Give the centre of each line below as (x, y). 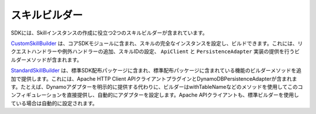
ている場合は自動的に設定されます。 (54, 103)
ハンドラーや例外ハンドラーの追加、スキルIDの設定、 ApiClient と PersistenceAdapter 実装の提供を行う (163, 51)
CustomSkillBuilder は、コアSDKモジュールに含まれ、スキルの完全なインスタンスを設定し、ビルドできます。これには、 (154, 43)
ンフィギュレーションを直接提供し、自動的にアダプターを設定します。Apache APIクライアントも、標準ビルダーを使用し (155, 95)
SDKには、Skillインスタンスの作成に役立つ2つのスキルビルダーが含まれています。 (109, 33)
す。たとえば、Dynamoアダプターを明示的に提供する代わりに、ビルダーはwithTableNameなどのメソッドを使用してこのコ (157, 87)
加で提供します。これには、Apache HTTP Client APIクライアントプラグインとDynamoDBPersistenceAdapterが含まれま (154, 78)
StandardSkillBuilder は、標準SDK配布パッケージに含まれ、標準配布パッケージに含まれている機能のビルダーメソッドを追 (156, 71)
